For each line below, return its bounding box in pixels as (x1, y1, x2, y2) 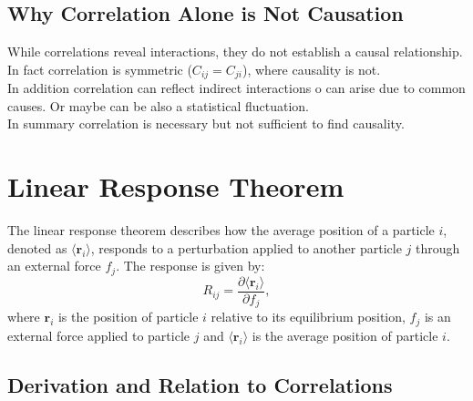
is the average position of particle (252, 325, 438, 344)
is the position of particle (57, 307, 199, 326)
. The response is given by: (116, 256, 265, 275)
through (415, 238, 460, 257)
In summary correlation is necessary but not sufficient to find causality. (7, 114, 405, 133)
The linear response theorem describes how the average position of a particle (7, 221, 435, 240)
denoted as (7, 238, 67, 257)
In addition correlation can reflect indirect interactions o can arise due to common (7, 78, 466, 98)
